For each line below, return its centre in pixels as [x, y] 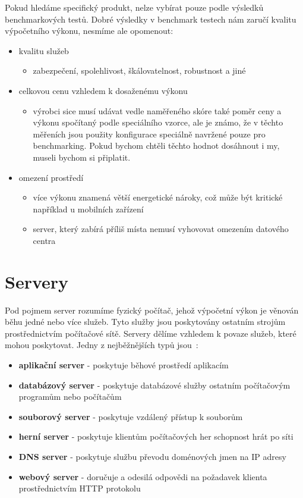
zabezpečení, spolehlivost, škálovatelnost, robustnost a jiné [139, 71]
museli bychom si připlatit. [82, 157]
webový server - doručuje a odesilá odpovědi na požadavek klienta [143, 476]
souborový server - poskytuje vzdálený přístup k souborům [131, 416]
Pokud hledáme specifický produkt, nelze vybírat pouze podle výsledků [134, 7]
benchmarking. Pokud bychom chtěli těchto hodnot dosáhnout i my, [156, 145]
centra [44, 240]
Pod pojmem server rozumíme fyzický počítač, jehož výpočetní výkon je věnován [152, 310]
